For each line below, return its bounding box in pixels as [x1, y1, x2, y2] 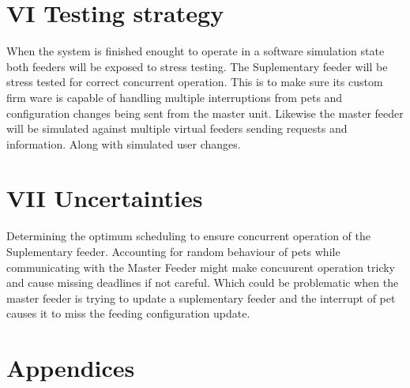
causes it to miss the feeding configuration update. [6, 305, 250, 322]
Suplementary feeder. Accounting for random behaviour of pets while [6, 243, 340, 259]
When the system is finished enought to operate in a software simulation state [6, 43, 385, 59]
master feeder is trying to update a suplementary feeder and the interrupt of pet [6, 289, 396, 306]
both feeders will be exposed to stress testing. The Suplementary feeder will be [6, 58, 388, 74]
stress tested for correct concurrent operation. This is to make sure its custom [6, 73, 383, 90]
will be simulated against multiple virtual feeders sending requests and [6, 120, 348, 137]
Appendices [6, 352, 135, 384]
